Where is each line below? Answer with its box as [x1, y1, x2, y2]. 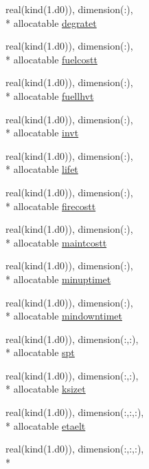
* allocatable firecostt [5, 198, 96, 213]
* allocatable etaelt [5, 418, 86, 432]
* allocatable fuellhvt [5, 88, 94, 103]
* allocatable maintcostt [5, 235, 107, 249]
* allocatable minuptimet [5, 271, 111, 286]
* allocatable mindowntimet [5, 309, 122, 323]
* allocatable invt [5, 125, 79, 140]
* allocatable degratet [5, 15, 97, 30]
